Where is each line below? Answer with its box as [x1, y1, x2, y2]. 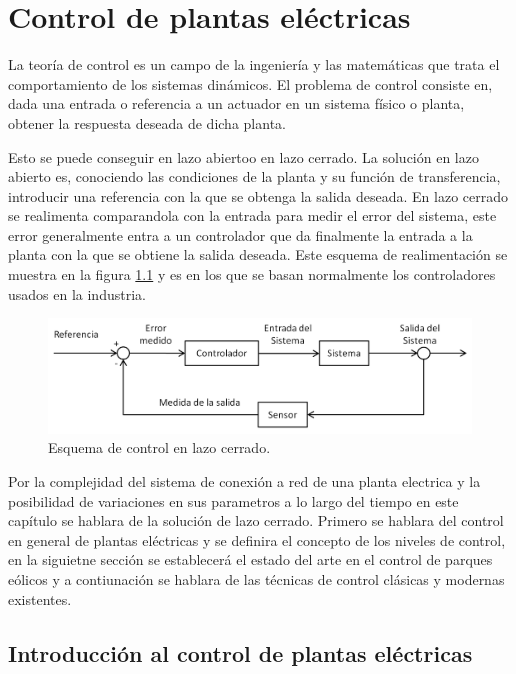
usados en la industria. [8, 283, 146, 304]
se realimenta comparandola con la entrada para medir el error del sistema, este [8, 205, 497, 226]
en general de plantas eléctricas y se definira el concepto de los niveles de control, [8, 529, 506, 550]
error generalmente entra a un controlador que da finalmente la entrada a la [8, 224, 473, 245]
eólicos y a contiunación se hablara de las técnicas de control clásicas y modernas [8, 568, 505, 589]
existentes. [8, 588, 72, 609]
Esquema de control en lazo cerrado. [48, 437, 271, 458]
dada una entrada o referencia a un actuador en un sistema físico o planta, [8, 93, 465, 114]
